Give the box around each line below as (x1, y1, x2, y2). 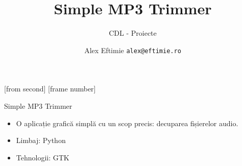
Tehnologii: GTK (16, 152, 69, 162)
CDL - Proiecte (109, 28, 157, 38)
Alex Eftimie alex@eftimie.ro (84, 44, 181, 55)
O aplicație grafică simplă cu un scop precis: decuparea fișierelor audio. (16, 117, 238, 128)
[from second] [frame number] (4, 83, 96, 94)
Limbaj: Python (16, 135, 66, 146)
